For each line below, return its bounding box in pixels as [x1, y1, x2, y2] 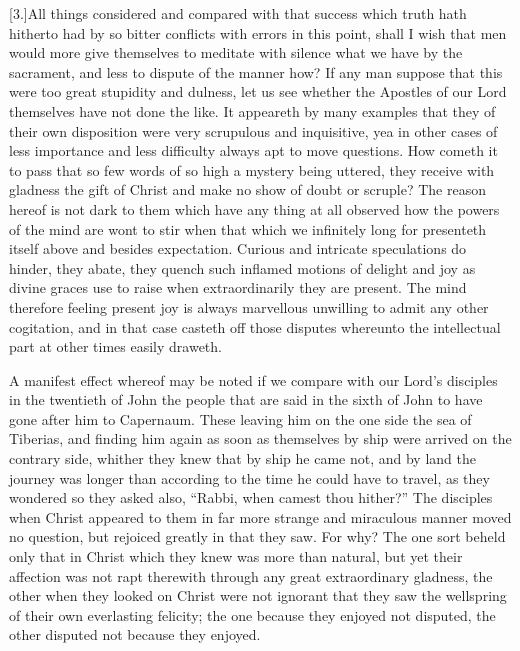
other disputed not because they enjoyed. [9, 624, 261, 645]
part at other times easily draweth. [9, 336, 222, 357]
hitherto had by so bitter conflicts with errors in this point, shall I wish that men [9, 22, 507, 43]
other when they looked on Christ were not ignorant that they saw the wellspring [9, 585, 507, 606]
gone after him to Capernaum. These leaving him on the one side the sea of [9, 408, 472, 429]
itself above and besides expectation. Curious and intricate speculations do [9, 238, 467, 259]
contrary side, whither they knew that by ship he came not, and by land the [9, 448, 476, 469]
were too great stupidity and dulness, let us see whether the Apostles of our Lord [9, 81, 507, 102]
